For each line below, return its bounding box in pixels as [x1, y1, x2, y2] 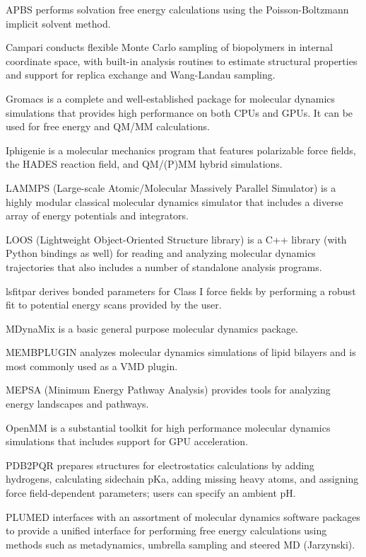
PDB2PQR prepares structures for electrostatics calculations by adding [6, 457, 314, 472]
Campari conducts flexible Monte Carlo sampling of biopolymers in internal [6, 40, 333, 54]
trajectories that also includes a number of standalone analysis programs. [6, 259, 322, 274]
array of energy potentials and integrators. [6, 208, 189, 223]
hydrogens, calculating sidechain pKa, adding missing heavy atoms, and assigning [6, 471, 359, 486]
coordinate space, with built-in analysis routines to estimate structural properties [6, 53, 358, 68]
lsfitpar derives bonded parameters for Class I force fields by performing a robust [6, 283, 356, 298]
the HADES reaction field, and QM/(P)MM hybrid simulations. [6, 156, 283, 171]
